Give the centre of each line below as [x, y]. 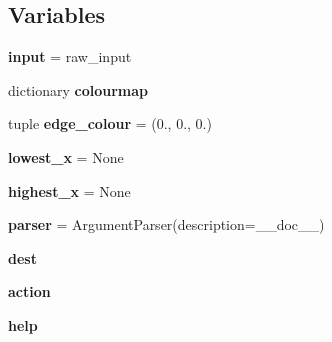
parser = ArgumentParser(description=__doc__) [166, 224]
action [29, 291]
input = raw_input [70, 56]
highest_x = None [69, 190]
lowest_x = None [66, 156]
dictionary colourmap [78, 89]
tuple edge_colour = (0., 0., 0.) [110, 123]
